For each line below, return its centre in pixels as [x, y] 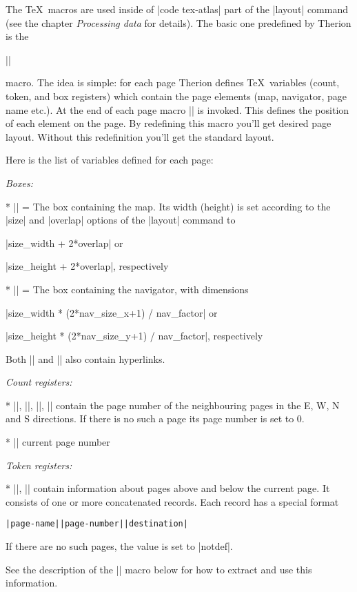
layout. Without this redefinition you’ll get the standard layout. [140, 136]
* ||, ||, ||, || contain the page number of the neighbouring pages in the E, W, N [173, 405]
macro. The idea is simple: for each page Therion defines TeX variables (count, [173, 82]
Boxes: [19, 182]
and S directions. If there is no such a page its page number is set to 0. [155, 418]
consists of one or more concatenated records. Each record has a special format [172, 501]
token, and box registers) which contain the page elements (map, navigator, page [176, 96]
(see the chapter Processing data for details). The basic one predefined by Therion [178, 22]
